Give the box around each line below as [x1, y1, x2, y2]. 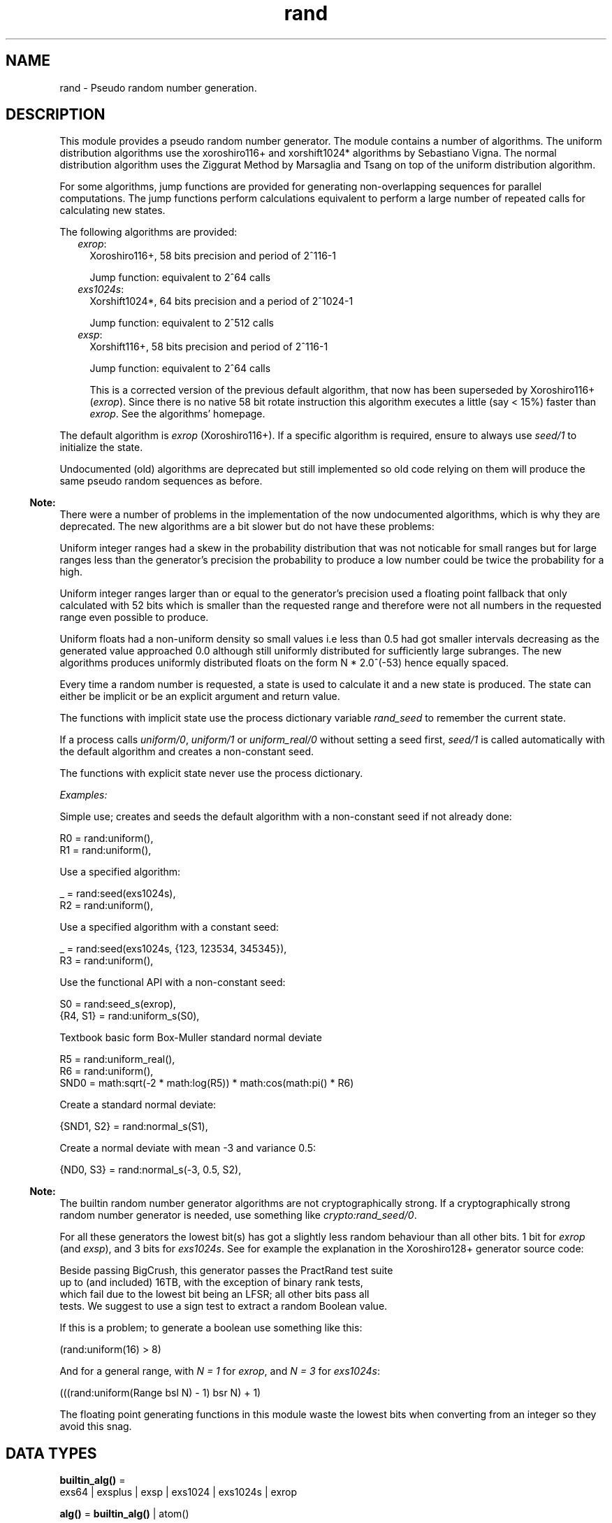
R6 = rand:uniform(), [59, 1065, 154, 1078]
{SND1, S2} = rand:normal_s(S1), [59, 1120, 208, 1133]
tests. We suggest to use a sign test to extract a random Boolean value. [59, 1300, 388, 1313]
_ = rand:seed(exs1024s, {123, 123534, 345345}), [59, 943, 287, 955]
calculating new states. [59, 204, 166, 217]
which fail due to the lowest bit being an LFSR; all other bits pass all [59, 1288, 370, 1301]
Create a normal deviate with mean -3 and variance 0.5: [59, 1142, 316, 1154]
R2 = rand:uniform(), [59, 899, 154, 912]
